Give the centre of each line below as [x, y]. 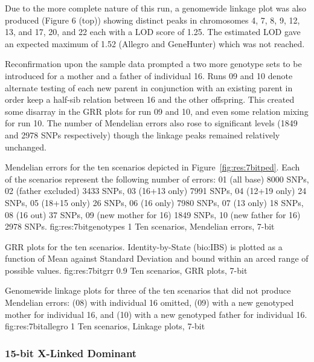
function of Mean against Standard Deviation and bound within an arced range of [157, 258]
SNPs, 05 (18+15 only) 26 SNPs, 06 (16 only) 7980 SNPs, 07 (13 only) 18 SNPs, [154, 202]
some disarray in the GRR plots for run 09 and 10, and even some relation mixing [157, 111]
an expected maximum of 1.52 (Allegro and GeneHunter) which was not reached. [155, 43]
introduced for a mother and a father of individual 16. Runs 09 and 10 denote [149, 75]
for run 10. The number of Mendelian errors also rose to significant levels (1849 [151, 123]
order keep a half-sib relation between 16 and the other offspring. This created [150, 99]
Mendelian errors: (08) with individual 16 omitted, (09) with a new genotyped [149, 302]
